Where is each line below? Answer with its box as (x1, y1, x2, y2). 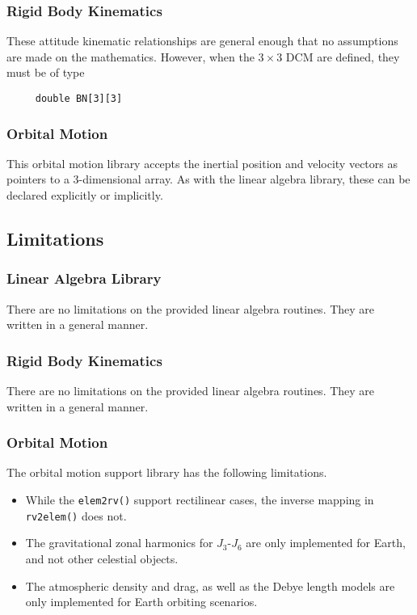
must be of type (6, 64, 85, 81)
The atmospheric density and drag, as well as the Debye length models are (25, 577, 395, 594)
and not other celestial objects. (25, 550, 179, 567)
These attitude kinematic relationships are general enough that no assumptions (6, 32, 398, 49)
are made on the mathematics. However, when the (6, 48, 255, 65)
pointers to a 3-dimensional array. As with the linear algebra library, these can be (6, 171, 411, 187)
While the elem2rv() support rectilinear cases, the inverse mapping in (25, 491, 374, 508)
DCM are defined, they (285, 48, 400, 65)
